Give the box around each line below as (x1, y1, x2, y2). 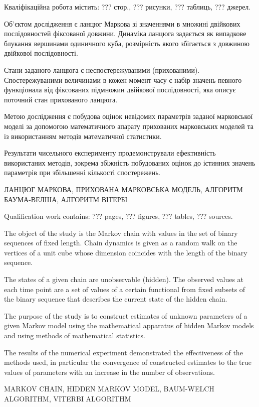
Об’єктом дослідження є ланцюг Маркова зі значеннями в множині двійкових (4, 18, 240, 29)
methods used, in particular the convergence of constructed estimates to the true (4, 357, 252, 367)
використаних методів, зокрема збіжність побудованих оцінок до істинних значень (4, 157, 255, 168)
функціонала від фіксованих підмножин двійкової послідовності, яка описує (4, 84, 236, 95)
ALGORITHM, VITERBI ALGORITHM (4, 393, 131, 403)
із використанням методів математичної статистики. (4, 130, 162, 141)
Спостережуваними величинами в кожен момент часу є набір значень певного (4, 74, 242, 85)
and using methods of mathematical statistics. (4, 330, 145, 341)
